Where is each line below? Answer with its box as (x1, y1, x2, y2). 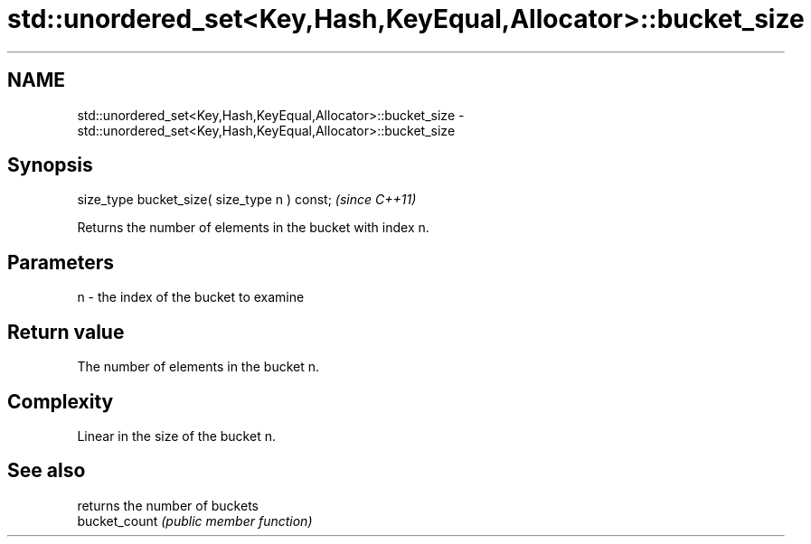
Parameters (7, 250, 114, 274)
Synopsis (7, 154, 93, 177)
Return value (7, 320, 125, 343)
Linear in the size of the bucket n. (77, 427, 276, 444)
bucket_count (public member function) (77, 512, 313, 529)
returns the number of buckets (77, 497, 259, 513)
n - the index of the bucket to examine (77, 289, 305, 305)
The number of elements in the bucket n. (77, 359, 320, 375)
